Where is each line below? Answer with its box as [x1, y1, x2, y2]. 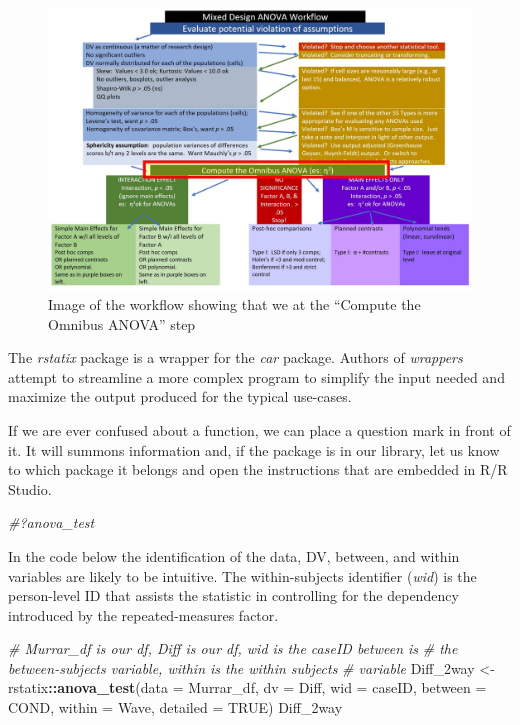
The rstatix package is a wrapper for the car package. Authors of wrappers [8, 347, 463, 368]
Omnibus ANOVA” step [48, 313, 196, 334]
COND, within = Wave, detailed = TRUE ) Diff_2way [8, 697, 343, 718]
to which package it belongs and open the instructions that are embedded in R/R [8, 459, 508, 480]
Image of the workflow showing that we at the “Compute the [48, 293, 421, 314]
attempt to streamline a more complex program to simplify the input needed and [8, 366, 505, 387]
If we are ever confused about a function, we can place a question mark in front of [8, 419, 511, 440]
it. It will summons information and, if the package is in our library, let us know [8, 439, 500, 460]
